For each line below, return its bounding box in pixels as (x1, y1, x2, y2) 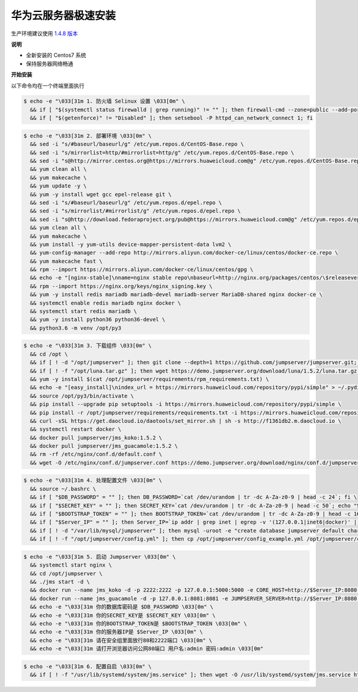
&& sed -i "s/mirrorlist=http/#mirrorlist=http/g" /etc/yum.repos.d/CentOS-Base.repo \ (30, 149, 295, 156)
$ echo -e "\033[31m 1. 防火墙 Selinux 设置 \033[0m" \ (23, 98, 186, 104)
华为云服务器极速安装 (11, 9, 116, 22)
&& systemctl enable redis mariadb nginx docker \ (30, 299, 181, 306)
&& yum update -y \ (30, 183, 87, 189)
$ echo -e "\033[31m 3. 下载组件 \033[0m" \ (23, 342, 152, 349)
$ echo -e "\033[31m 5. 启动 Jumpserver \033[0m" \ (23, 553, 176, 560)
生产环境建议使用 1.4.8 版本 (11, 30, 78, 37)
